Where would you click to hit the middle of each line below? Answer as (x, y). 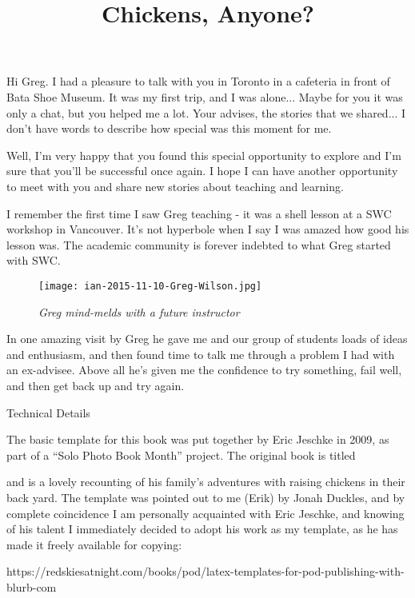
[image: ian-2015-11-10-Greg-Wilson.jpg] (150, 286)
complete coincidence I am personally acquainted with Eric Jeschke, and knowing (206, 513)
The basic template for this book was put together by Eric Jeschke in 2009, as (198, 439)
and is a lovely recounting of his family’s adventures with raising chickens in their (206, 482)
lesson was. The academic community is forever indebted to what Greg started (199, 244)
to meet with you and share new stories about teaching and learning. (175, 186)
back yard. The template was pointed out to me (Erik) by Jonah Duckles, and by (206, 497)
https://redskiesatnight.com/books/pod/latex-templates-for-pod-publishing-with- (206, 571)
